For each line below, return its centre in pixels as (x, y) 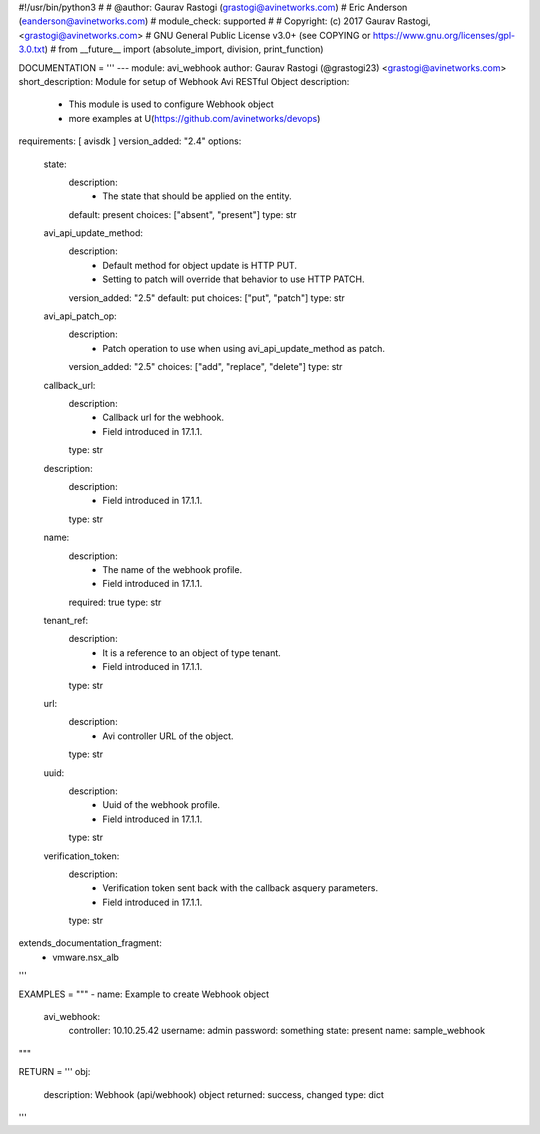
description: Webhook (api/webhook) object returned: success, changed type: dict (214, 1094)
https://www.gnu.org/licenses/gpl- (443, 35)
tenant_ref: (66, 621)
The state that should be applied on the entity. (197, 196)
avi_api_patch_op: (80, 316)
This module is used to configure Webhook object (171, 104)
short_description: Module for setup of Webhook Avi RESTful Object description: (184, 81)
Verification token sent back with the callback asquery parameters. (240, 888)
